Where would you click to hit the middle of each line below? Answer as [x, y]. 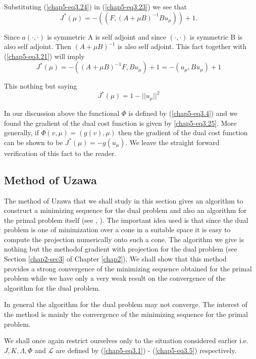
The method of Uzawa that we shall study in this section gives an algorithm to [124, 200]
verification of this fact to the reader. [60, 153]
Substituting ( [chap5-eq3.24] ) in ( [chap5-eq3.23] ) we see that [96, 6]
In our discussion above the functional [62, 113]
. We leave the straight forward [173, 142]
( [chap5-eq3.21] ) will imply [44, 56]
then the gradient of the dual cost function [183, 132]
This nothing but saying [41, 86]
